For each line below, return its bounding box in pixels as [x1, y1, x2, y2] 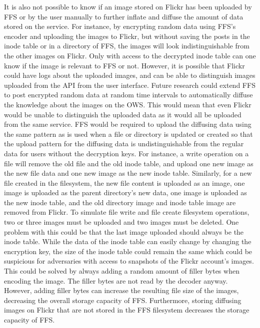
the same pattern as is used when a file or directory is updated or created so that [4, 128, 253, 139]
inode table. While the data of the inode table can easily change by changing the [4, 236, 251, 247]
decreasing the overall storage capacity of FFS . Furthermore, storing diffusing [4, 295, 241, 305]
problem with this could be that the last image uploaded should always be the [4, 226, 244, 237]
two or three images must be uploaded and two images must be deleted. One [4, 217, 239, 227]
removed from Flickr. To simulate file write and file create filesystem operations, [4, 207, 249, 217]
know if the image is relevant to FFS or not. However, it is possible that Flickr [4, 60, 245, 70]
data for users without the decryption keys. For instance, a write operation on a [4, 148, 249, 158]
